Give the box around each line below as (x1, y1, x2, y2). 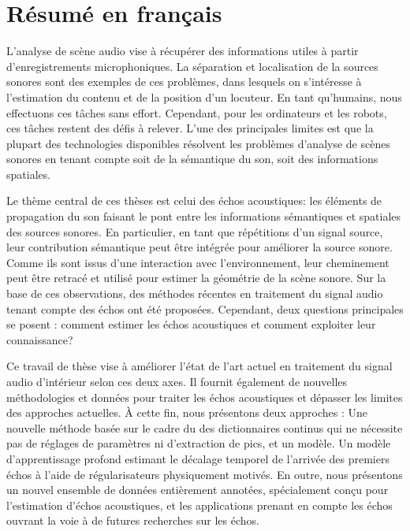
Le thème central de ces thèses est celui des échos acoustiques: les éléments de (6, 192, 382, 209)
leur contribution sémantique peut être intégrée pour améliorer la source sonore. (6, 239, 393, 255)
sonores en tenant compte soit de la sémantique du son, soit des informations (6, 150, 378, 167)
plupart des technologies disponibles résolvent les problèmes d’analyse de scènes (6, 135, 390, 151)
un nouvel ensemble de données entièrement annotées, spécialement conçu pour (6, 481, 389, 498)
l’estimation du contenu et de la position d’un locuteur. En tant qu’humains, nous (6, 88, 402, 105)
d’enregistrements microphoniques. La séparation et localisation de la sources (6, 58, 378, 74)
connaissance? (6, 331, 73, 347)
